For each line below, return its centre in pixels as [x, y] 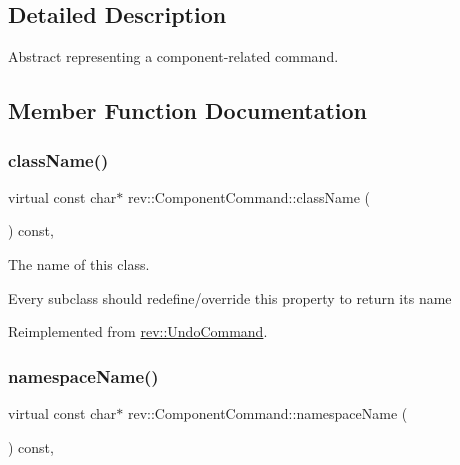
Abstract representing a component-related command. [173, 56]
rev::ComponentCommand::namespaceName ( [267, 412]
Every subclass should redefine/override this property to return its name [230, 297]
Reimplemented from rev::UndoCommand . [138, 331]
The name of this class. [79, 263]
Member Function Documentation [188, 110]
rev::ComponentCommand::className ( [249, 196]
